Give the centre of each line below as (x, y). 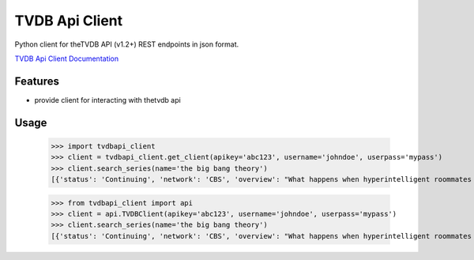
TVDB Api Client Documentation (67, 58)
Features (37, 81)
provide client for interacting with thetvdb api (107, 100)
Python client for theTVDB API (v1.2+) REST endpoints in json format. (127, 44)
